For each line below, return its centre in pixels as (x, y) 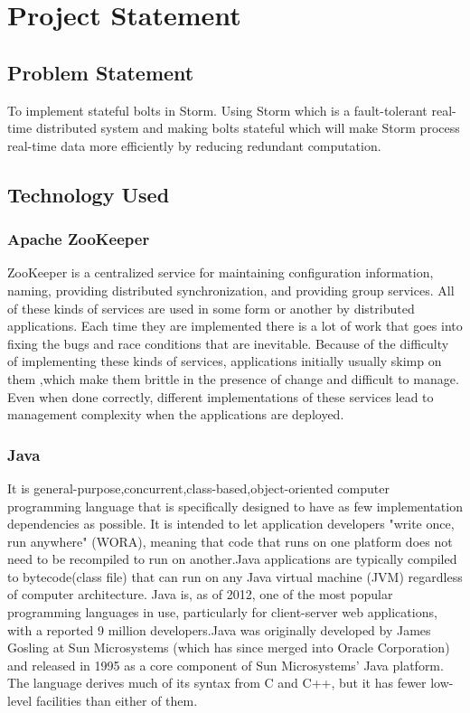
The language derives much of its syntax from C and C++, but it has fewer (217, 683)
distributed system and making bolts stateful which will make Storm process (248, 128)
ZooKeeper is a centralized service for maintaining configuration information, (221, 272)
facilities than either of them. (117, 701)
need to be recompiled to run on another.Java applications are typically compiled (232, 559)
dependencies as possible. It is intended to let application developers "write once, (231, 524)
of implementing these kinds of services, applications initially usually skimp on (225, 361)
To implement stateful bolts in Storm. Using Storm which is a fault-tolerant (217, 110)
